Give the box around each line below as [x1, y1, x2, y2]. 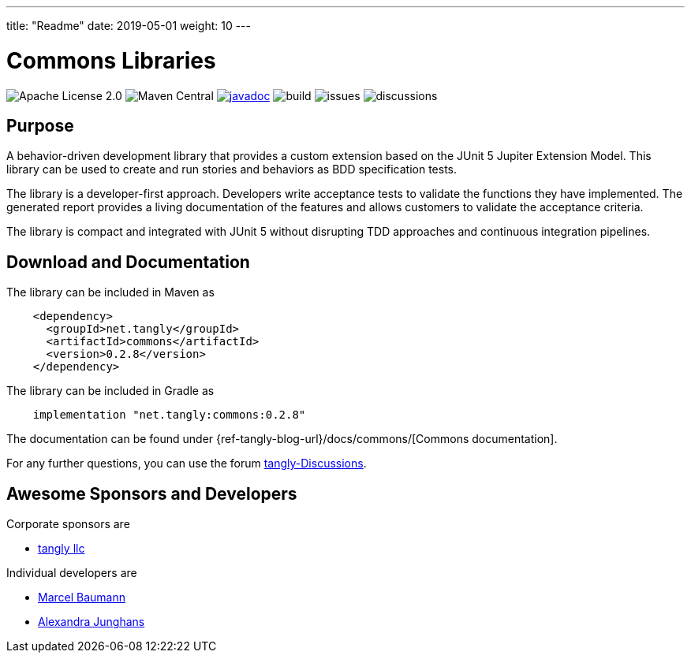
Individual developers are [6, 566, 137, 580]
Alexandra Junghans [38, 615, 145, 629]
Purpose [6, 115, 74, 136]
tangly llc [38, 542, 85, 556]
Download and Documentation [6, 251, 250, 272]
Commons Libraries [6, 47, 216, 74]
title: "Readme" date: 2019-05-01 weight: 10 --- [6, 19, 252, 32]
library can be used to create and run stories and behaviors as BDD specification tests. [6, 162, 457, 177]
